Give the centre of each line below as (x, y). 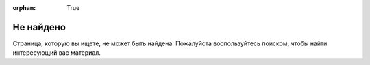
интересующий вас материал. (57, 53)
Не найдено (39, 27)
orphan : (24, 8)
